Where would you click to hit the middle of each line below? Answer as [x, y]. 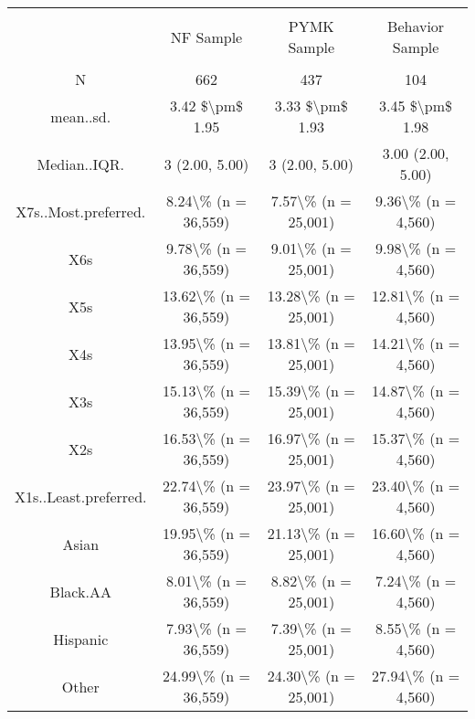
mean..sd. [81, 116]
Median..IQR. [80, 164]
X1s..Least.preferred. [81, 496]
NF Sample [206, 37]
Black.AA [80, 591]
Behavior [416, 26]
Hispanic [81, 639]
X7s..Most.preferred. [81, 211]
